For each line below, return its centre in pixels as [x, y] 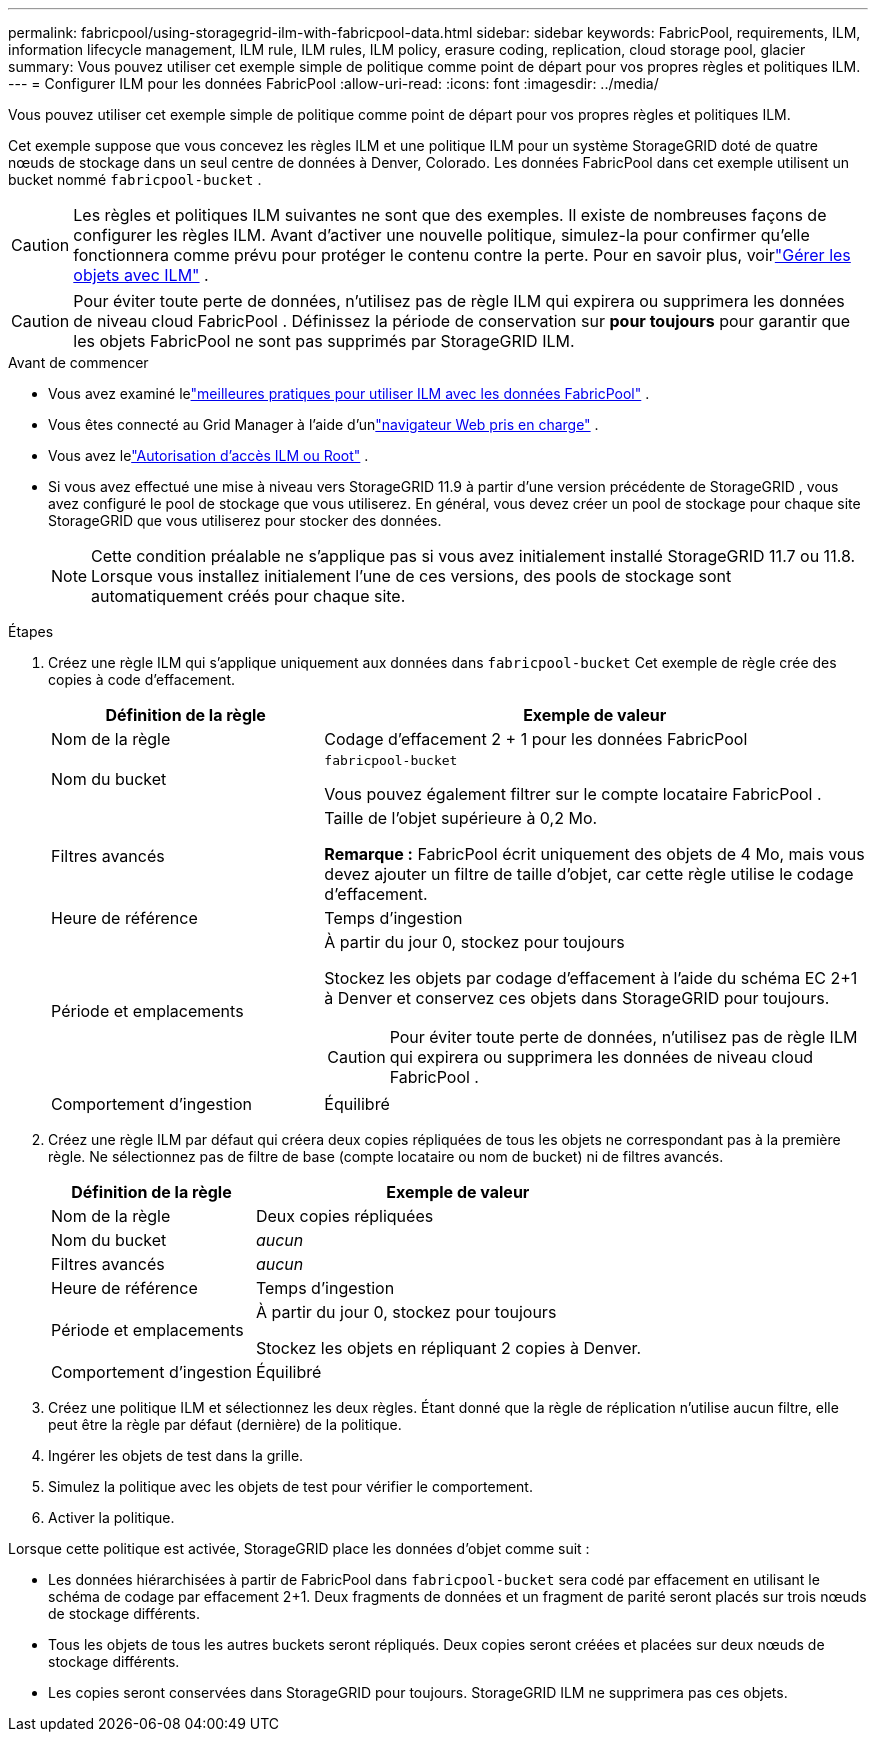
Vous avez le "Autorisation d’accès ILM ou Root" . [208, 455]
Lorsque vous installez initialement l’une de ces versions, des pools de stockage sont [411, 576]
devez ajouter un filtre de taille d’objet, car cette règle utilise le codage [589, 874]
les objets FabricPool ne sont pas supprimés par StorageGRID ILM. [324, 341]
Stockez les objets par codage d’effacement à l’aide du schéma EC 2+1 [591, 978]
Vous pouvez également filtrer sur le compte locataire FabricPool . [573, 794]
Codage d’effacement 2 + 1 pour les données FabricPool [536, 739]
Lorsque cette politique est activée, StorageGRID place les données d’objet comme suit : [299, 1548]
